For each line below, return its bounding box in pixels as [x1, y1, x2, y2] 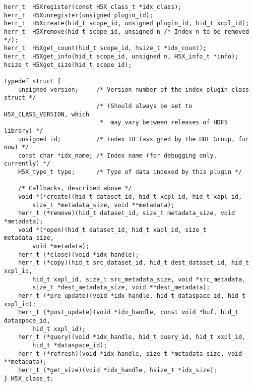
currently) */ [4, 160, 51, 167]
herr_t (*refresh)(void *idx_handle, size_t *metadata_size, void [18, 350, 242, 357]
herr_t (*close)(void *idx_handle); [18, 251, 139, 258]
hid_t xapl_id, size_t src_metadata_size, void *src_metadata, [32, 276, 246, 283]
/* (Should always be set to [96, 102, 192, 110]
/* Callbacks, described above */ [18, 185, 132, 192]
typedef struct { [4, 77, 61, 85]
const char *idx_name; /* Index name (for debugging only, [18, 152, 217, 159]
